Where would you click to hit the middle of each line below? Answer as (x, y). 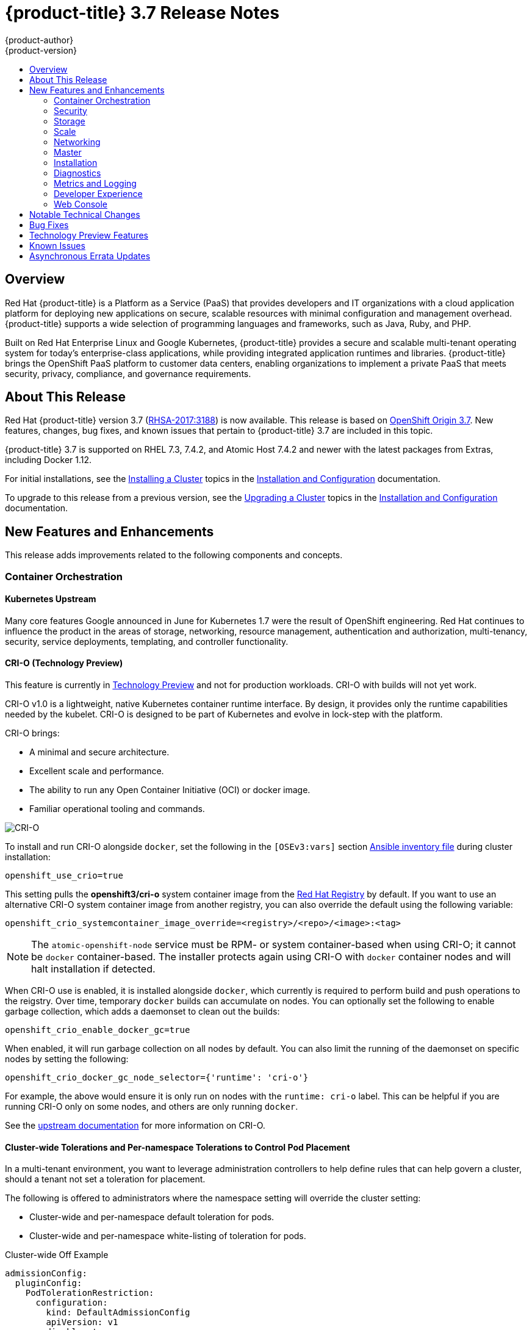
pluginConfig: (49, 1283)
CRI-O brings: (32, 733)
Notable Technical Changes (85, 214)
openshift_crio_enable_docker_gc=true (98, 1030)
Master (68, 152)
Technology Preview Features (89, 235)
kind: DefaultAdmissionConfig (118, 1313)
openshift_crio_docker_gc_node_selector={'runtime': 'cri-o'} (157, 1078)
